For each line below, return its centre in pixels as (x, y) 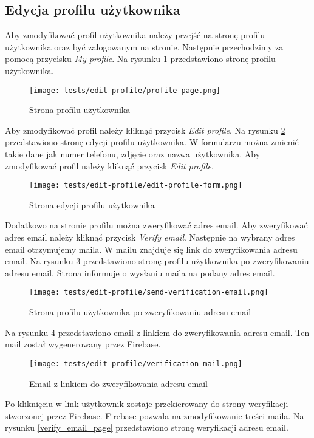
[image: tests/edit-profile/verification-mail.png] (136, 364)
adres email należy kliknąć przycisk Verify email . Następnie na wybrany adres (150, 237)
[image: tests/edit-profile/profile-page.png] (125, 90)
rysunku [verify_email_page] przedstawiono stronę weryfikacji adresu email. (147, 427)
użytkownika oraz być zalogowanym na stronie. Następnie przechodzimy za (144, 46)
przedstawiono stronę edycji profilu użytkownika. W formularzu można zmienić (152, 142)
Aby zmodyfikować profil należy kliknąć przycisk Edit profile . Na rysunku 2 (145, 130)
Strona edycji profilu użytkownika (92, 204)
